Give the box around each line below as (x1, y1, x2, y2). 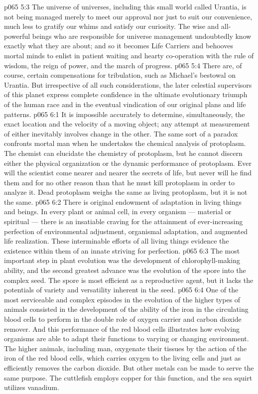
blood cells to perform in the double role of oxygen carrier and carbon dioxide (4, 314, 242, 324)
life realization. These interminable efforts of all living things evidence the (4, 236, 229, 246)
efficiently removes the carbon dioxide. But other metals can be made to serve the (4, 362, 254, 373)
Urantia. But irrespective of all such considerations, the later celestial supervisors (4, 79, 252, 90)
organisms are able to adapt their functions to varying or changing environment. (4, 333, 249, 344)
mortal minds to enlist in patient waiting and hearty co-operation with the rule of (4, 50, 254, 60)
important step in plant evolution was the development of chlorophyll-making (4, 255, 240, 265)
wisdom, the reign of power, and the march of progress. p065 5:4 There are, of (4, 60, 242, 70)
